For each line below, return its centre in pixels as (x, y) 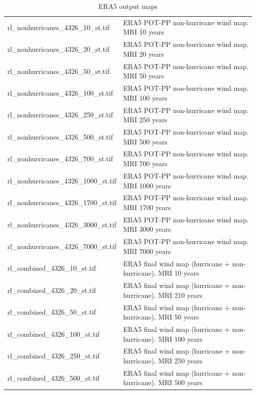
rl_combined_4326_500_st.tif (53, 377)
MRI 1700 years (147, 207)
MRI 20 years (144, 54)
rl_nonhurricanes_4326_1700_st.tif (62, 202)
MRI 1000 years (147, 185)
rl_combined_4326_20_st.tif (52, 290)
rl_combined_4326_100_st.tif (53, 334)
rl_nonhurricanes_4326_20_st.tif (59, 49)
